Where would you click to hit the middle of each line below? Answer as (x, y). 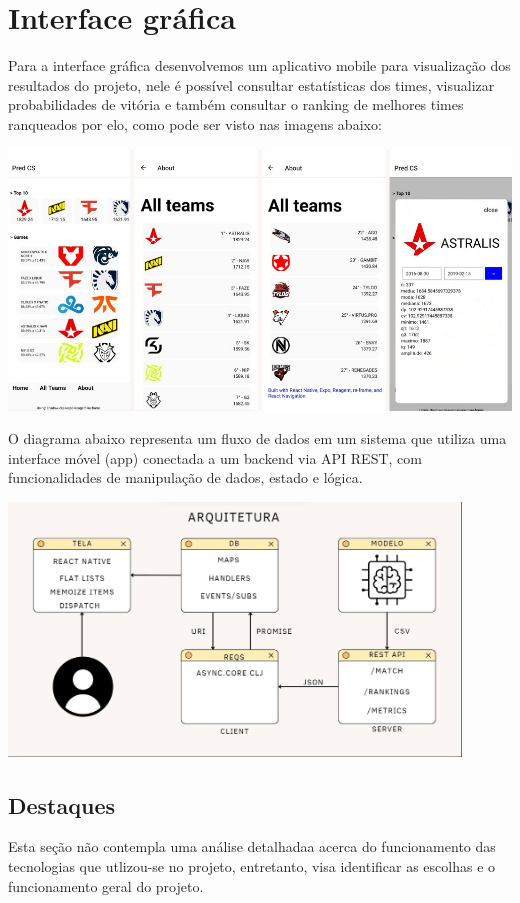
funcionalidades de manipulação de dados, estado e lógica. (185, 477)
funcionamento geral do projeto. (106, 885)
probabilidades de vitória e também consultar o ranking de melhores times (236, 104)
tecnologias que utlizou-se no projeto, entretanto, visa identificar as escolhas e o (252, 866)
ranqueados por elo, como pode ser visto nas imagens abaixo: (195, 123)
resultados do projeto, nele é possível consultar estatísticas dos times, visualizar (251, 84)
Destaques (62, 804)
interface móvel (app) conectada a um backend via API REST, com (215, 457)
